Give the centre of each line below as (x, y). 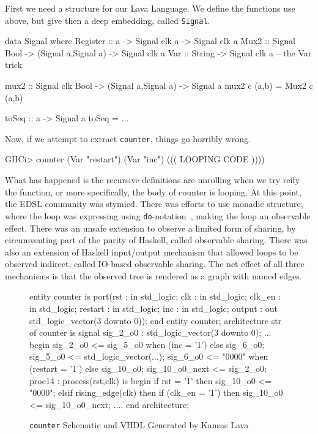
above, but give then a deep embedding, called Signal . (108, 20)
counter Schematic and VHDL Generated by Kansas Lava (139, 425)
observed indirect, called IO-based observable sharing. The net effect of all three (155, 264)
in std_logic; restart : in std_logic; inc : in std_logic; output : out (154, 308)
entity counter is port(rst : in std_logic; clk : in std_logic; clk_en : (155, 296)
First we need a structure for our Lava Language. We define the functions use (150, 8)
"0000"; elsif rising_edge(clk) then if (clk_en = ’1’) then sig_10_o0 (156, 392)
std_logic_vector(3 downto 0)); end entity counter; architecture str (156, 320)
